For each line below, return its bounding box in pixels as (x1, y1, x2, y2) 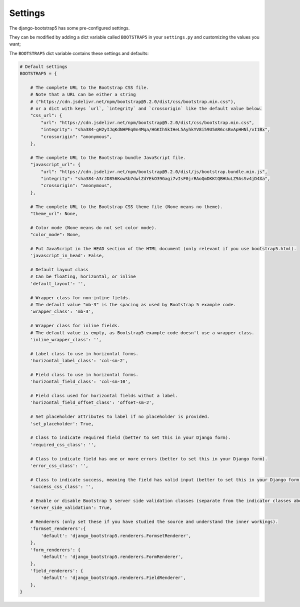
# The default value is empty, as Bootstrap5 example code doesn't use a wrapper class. (30, 330, 254, 335)
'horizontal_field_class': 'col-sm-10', (30, 379, 131, 385)
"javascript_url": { (30, 162, 81, 168)
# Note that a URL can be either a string (30, 92, 136, 98)
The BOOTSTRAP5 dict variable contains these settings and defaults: (9, 50, 149, 56)
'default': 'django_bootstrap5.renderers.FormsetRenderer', (40, 533, 191, 538)
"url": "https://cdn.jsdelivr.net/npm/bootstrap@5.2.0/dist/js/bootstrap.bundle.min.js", (40, 169, 267, 175)
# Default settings (19, 64, 67, 70)
